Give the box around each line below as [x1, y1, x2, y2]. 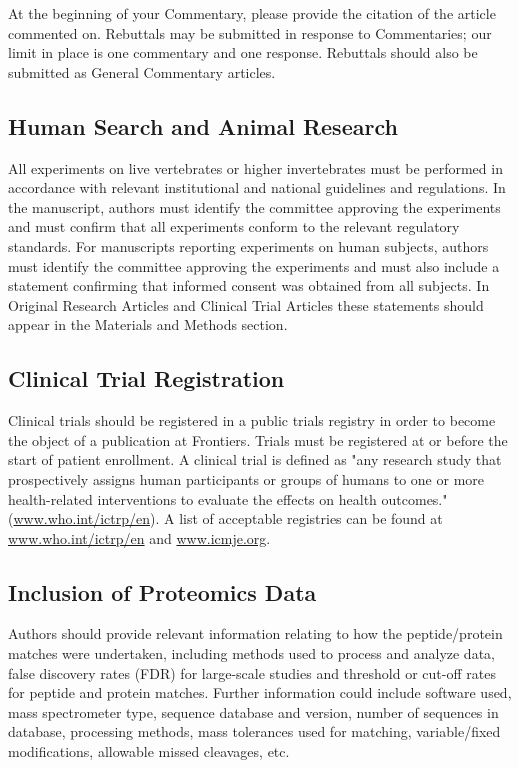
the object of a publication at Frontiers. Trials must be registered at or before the [8, 429, 508, 450]
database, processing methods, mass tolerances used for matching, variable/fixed [8, 721, 501, 742]
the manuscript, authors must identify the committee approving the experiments [8, 196, 501, 217]
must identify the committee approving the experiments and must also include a [8, 255, 500, 276]
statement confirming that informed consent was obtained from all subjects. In [8, 275, 490, 296]
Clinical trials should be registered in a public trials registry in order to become [8, 410, 496, 431]
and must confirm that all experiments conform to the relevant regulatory [8, 216, 460, 237]
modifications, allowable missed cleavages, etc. [8, 741, 290, 762]
